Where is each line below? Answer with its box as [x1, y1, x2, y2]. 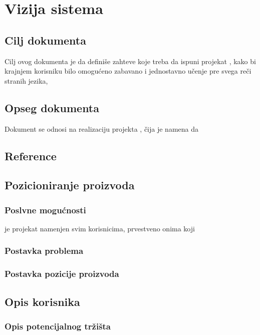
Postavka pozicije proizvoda [5, 267, 119, 280]
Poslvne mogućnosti [5, 203, 86, 216]
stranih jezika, [5, 75, 48, 86]
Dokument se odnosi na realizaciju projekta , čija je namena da [5, 123, 198, 134]
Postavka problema [5, 244, 84, 257]
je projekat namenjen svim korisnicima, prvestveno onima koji [5, 223, 195, 233]
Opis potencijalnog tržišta [5, 319, 111, 332]
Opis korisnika [5, 293, 80, 309]
